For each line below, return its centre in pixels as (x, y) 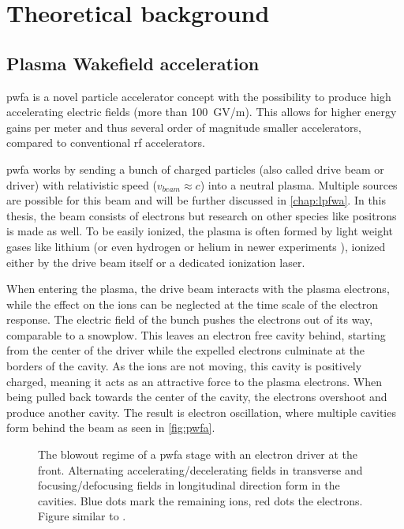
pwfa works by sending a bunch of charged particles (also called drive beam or (195, 169)
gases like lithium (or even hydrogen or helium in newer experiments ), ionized (196, 246)
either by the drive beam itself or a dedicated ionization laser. (156, 262)
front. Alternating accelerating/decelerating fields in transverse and (200, 469)
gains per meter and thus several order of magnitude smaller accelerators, (184, 127)
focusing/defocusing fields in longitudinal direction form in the (189, 485)
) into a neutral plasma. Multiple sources (299, 184)
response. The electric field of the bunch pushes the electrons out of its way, (190, 319)
